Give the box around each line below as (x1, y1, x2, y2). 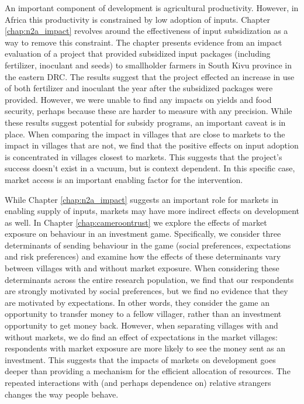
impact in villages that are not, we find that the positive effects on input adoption (5, 139, 299, 151)
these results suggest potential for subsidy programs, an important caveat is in (5, 116, 286, 128)
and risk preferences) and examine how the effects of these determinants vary (5, 250, 281, 263)
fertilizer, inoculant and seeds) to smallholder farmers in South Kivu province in (5, 58, 292, 71)
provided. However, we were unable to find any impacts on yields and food (5, 93, 272, 105)
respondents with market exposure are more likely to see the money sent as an (5, 342, 286, 354)
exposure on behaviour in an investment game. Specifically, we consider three (5, 227, 281, 240)
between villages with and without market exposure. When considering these (5, 262, 279, 274)
